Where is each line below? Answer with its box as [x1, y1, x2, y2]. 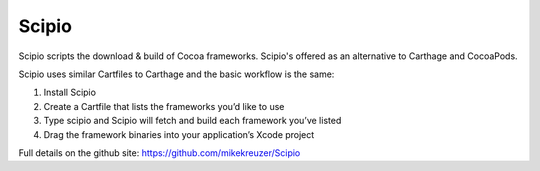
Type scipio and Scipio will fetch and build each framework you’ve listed [43, 115, 342, 127]
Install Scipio [43, 86, 97, 99]
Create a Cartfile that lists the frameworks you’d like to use [43, 100, 285, 112]
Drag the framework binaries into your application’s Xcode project [43, 128, 315, 140]
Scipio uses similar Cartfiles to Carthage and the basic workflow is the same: [18, 68, 335, 80]
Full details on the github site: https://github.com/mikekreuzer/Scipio [18, 146, 301, 159]
